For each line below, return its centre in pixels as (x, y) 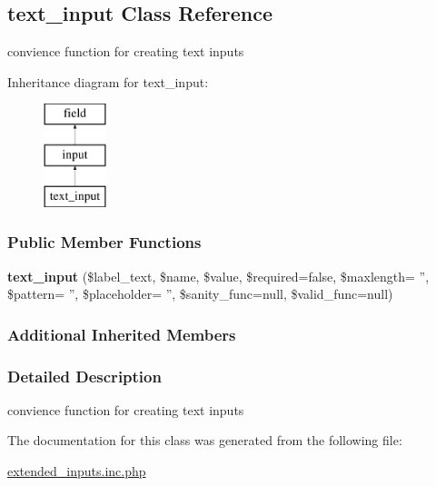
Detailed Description (84, 376)
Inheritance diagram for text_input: (108, 81)
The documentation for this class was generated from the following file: (205, 440)
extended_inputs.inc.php (77, 471)
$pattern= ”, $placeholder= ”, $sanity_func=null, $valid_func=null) (200, 294)
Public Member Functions (104, 242)
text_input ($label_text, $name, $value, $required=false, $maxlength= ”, (218, 276)
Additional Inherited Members (122, 334)
